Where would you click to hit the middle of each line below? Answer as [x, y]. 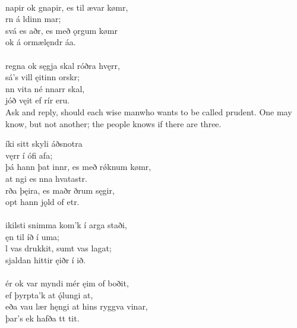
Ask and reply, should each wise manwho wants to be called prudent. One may [149, 111]
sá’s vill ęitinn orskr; [42, 77]
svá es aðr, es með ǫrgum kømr [61, 30]
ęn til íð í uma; [32, 236]
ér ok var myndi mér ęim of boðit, [67, 283]
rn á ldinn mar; [33, 19]
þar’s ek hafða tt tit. [42, 318]
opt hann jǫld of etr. [42, 202]
